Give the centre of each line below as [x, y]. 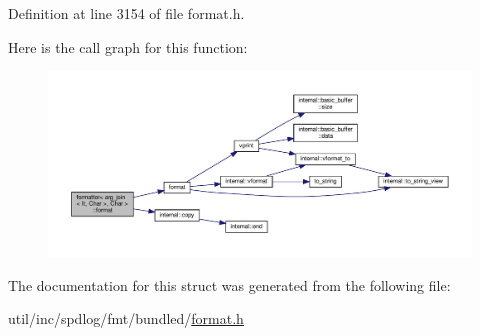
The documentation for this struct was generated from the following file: [229, 284]
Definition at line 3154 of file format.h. [126, 13]
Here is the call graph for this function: [128, 46]
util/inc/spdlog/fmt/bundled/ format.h [126, 318]
